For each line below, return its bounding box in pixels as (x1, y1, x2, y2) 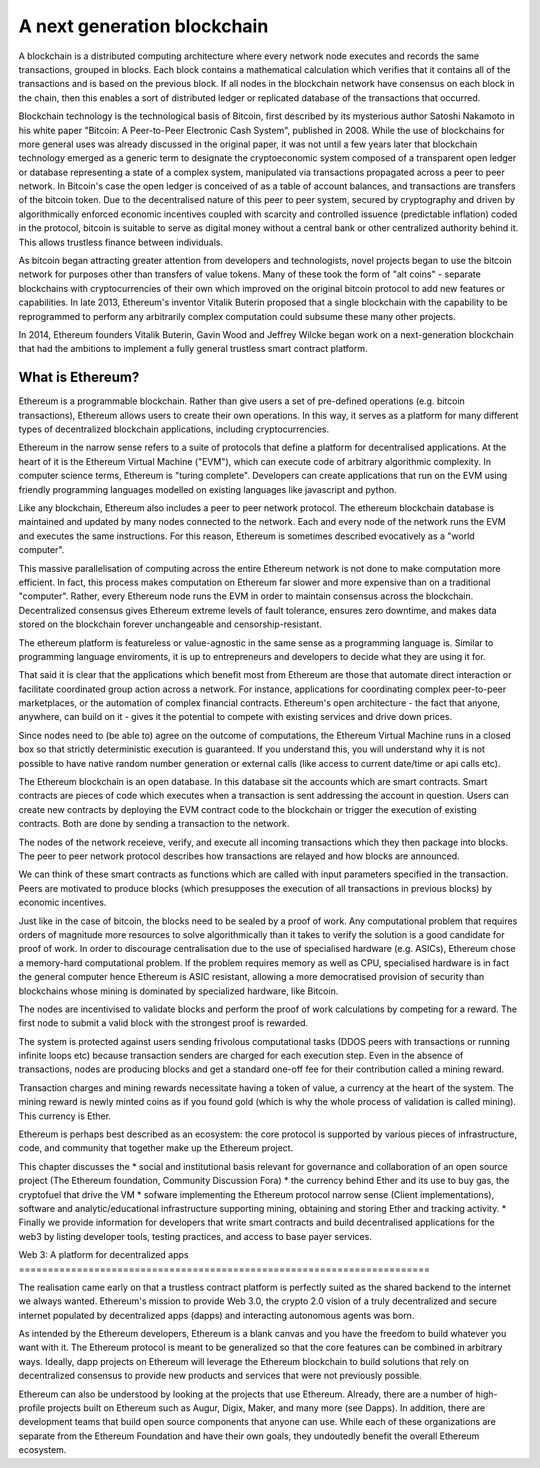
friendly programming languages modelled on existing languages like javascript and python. (18, 483, 397, 495)
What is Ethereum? (18, 369, 140, 386)
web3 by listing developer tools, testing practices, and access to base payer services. (18, 1230, 372, 1242)
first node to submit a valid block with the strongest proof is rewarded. (18, 1017, 309, 1029)
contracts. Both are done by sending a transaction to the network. (18, 818, 290, 830)
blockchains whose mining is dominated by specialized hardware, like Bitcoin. (18, 985, 339, 997)
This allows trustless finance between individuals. (18, 236, 224, 248)
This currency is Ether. (18, 1110, 112, 1122)
